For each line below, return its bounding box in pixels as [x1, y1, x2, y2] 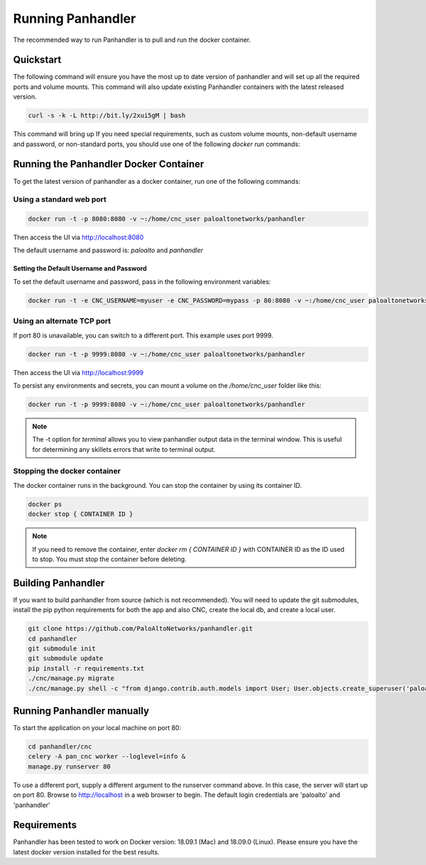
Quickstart [13, 54, 62, 66]
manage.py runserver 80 [28, 762, 111, 771]
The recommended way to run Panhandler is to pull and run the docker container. [13, 36, 251, 44]
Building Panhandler [13, 577, 105, 589]
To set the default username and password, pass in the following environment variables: [13, 277, 271, 285]
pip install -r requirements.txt [28, 664, 145, 673]
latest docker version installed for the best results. [13, 847, 160, 856]
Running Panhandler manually [13, 704, 149, 717]
